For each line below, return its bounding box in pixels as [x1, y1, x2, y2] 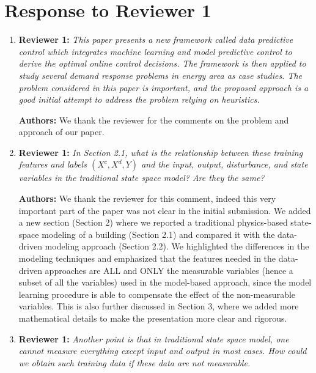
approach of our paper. [18, 125, 105, 138]
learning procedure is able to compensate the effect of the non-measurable [18, 287, 296, 300]
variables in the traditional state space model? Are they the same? [18, 171, 265, 184]
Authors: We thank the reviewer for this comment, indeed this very [18, 192, 276, 205]
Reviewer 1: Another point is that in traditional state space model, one [18, 332, 289, 345]
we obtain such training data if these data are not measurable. [18, 356, 251, 369]
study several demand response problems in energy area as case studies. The [18, 68, 303, 81]
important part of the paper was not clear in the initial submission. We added [18, 204, 311, 216]
